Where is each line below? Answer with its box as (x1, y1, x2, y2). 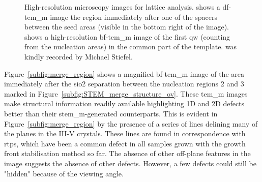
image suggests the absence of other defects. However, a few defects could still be (4, 158, 256, 168)
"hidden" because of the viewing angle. (4, 168, 124, 178)
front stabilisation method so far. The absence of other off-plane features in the (4, 148, 251, 159)
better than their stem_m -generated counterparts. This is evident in (4, 108, 218, 118)
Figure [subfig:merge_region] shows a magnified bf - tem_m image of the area (4, 68, 244, 79)
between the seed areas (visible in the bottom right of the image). (24, 21, 229, 32)
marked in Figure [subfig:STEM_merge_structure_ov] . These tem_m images (4, 88, 248, 99)
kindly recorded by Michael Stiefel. (24, 51, 133, 62)
